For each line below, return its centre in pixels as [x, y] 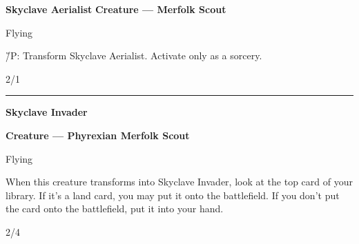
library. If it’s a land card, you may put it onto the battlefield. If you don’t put [173, 195]
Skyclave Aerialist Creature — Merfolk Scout [116, 9]
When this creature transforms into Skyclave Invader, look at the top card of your [179, 182]
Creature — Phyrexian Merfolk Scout [98, 135]
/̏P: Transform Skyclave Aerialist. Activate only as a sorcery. [134, 55]
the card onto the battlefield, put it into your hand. [115, 209]
